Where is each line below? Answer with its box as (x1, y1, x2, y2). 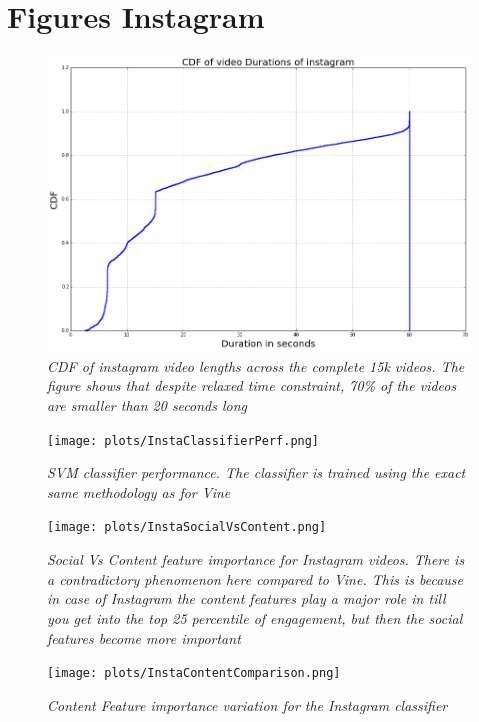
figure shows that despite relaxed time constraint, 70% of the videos (47, 375, 457, 396)
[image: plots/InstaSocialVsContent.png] (47, 520, 327, 535)
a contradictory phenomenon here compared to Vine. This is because (47, 568, 464, 589)
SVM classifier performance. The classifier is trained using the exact (47, 462, 466, 483)
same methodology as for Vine (47, 481, 231, 502)
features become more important (47, 627, 241, 648)
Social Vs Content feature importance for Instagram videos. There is (47, 549, 465, 570)
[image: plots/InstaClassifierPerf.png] (47, 433, 320, 448)
